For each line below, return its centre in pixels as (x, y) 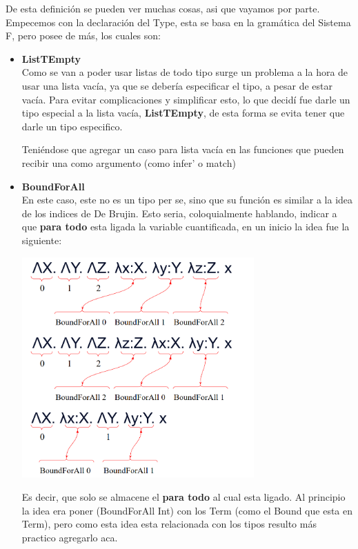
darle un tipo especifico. (72, 126)
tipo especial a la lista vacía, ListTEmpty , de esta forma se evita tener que (183, 113)
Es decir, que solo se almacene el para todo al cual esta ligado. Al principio (183, 496)
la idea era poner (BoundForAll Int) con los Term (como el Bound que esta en (187, 510)
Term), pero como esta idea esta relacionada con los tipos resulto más (169, 524)
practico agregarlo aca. (70, 537)
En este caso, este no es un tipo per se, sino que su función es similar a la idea (187, 200)
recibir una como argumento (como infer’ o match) (129, 162)
